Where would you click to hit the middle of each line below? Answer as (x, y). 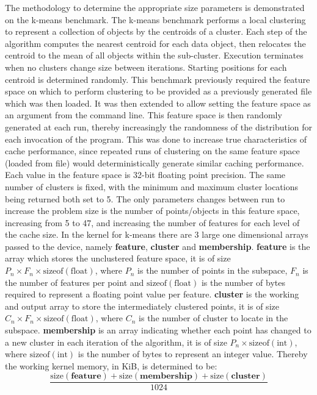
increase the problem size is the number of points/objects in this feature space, (152, 211)
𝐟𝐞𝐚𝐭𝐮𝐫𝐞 (86, 376)
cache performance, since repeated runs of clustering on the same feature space (152, 151)
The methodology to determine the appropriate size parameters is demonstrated (155, 7)
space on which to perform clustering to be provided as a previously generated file (158, 91)
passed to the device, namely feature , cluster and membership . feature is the (158, 246)
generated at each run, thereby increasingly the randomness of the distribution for (159, 126)
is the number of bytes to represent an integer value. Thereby (193, 354)
